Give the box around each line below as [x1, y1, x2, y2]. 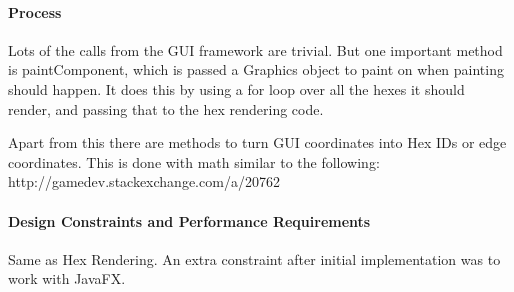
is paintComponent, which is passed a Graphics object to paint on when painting [8, 59, 504, 80]
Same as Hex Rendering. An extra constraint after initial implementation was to [8, 248, 501, 269]
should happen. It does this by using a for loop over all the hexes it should [8, 78, 465, 99]
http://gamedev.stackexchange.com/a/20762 [8, 171, 280, 192]
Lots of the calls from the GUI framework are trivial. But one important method [8, 39, 503, 60]
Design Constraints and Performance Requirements [8, 210, 371, 231]
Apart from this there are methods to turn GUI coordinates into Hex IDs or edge [8, 132, 507, 153]
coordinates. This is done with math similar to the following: [8, 151, 380, 172]
